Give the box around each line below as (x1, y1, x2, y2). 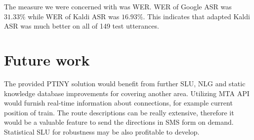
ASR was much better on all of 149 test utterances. (4, 21, 159, 31)
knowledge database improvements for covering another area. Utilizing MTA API (4, 88, 250, 98)
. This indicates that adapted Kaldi (143, 11, 250, 21)
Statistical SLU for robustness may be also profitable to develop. (4, 126, 200, 137)
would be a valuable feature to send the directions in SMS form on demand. (4, 117, 234, 127)
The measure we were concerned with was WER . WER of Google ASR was (4, 1, 232, 11)
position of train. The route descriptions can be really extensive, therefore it (4, 107, 234, 117)
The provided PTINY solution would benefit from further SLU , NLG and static (4, 78, 246, 88)
